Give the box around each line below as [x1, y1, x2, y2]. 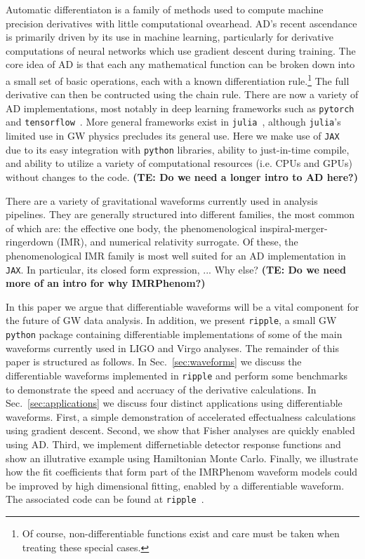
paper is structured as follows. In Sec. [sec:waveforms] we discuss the [6, 354, 302, 369]
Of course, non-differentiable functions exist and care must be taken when [22, 526, 340, 540]
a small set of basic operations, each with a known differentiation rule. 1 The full [6, 71, 350, 88]
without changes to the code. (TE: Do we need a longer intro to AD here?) [6, 170, 358, 184]
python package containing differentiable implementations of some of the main [6, 327, 343, 342]
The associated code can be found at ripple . [6, 492, 204, 506]
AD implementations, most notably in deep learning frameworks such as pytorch [6, 100, 354, 115]
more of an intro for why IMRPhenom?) [6, 276, 206, 290]
